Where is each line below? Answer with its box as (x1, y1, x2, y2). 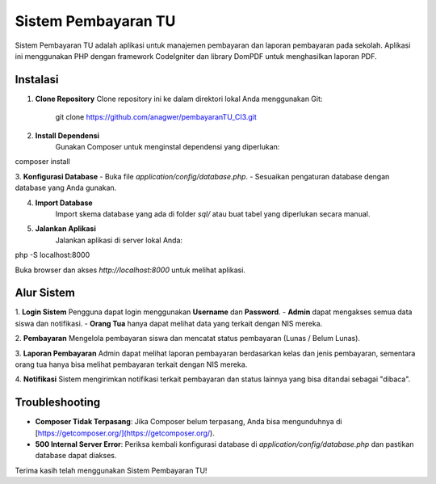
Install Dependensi (35, 130, 100, 141)
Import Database (35, 198, 93, 208)
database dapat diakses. (35, 451, 117, 461)
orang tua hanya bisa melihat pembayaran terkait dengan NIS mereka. (15, 360, 248, 369)
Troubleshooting (15, 396, 101, 410)
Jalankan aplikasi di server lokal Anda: (55, 235, 183, 245)
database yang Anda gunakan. (15, 183, 117, 193)
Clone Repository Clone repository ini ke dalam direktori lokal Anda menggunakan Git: (35, 94, 323, 103)
